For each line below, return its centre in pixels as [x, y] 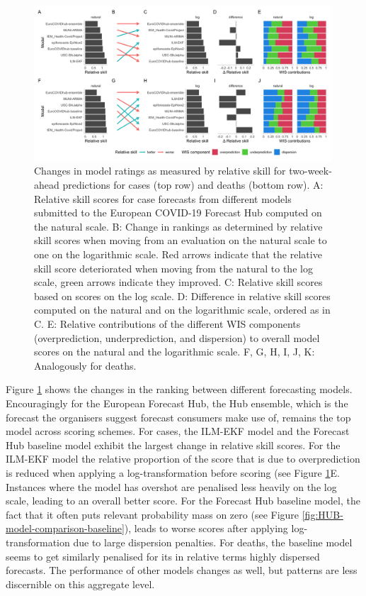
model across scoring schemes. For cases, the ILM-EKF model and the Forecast [178, 431]
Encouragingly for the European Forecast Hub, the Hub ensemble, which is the [177, 403]
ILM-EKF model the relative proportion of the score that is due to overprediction [183, 459]
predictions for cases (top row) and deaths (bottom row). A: [193, 185]
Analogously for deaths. [85, 365]
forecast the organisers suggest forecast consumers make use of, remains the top [178, 417]
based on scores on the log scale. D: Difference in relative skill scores [182, 296]
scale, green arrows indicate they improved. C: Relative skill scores [178, 282]
